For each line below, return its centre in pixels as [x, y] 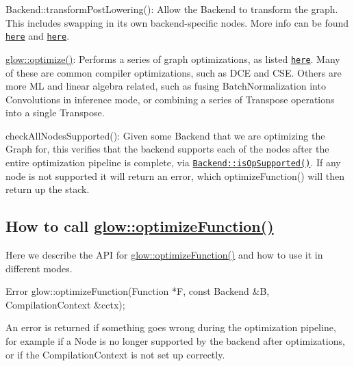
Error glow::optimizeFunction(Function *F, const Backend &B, [138, 291]
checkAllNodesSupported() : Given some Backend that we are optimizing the [165, 135]
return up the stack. [48, 189]
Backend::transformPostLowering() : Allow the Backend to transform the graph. [172, 9]
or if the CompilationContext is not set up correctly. [115, 354]
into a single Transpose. [55, 113]
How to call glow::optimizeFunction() [140, 226]
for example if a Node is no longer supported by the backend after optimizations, [175, 341]
